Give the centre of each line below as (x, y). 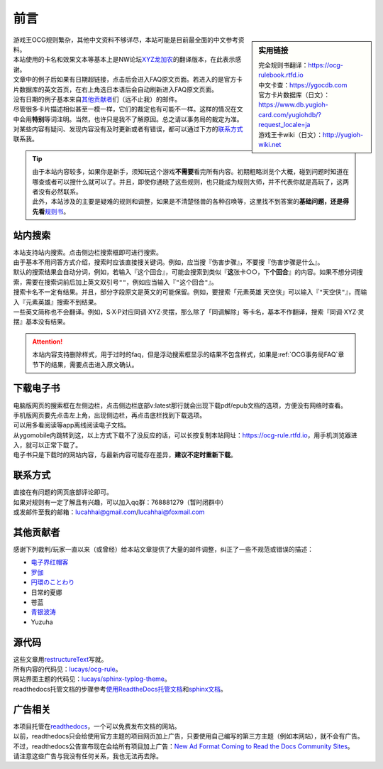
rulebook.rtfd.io (281, 75)
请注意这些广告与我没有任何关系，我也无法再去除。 (88, 756)
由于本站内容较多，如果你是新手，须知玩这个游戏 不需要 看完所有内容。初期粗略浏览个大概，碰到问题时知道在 (190, 172)
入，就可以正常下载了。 (47, 445)
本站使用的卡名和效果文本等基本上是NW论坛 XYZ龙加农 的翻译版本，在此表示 (124, 60)
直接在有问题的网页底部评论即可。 (63, 492)
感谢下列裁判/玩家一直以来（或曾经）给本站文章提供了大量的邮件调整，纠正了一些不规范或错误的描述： (163, 550)
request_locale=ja (284, 125)
